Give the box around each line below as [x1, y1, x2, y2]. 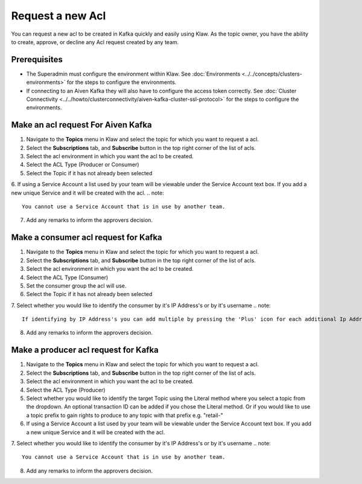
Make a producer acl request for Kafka [11, 345, 159, 355]
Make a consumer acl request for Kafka [11, 233, 162, 243]
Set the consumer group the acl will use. [26, 282, 127, 289]
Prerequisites [11, 54, 63, 65]
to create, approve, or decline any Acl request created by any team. [11, 38, 179, 45]
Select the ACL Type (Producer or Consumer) [26, 161, 139, 169]
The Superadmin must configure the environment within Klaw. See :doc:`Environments [26, 70, 241, 77]
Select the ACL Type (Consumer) [26, 274, 109, 281]
